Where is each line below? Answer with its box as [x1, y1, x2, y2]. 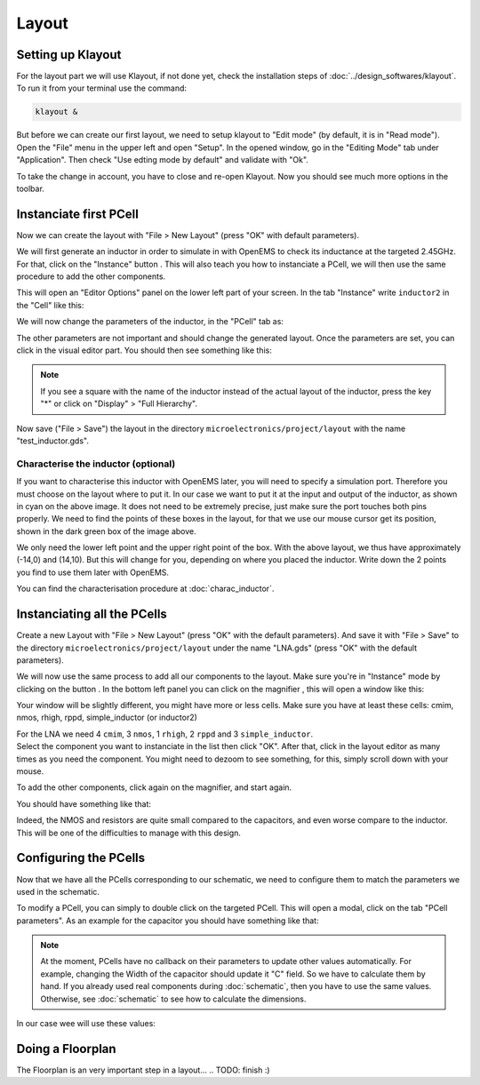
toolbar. [16, 183, 44, 194]
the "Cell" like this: [16, 299, 84, 310]
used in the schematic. [16, 886, 100, 897]
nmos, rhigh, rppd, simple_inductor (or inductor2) [16, 712, 197, 723]
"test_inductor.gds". [16, 435, 89, 446]
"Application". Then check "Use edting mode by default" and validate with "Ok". [16, 155, 308, 165]
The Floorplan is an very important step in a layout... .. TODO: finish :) [16, 1065, 270, 1075]
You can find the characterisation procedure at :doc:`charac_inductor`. [16, 583, 275, 594]
